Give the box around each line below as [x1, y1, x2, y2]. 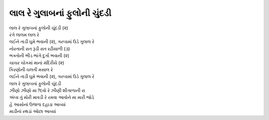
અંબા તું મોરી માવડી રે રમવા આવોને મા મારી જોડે [9, 95, 94, 101]
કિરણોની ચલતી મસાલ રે [9, 66, 53, 72]
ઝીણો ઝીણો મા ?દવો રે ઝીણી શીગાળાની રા [9, 88, 85, 94]
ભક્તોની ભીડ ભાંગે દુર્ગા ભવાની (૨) [9, 53, 70, 59]
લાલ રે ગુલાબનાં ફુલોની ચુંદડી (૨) [9, 25, 68, 31]
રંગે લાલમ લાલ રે [9, 31, 39, 37]
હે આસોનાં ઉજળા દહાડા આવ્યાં [9, 101, 66, 107]
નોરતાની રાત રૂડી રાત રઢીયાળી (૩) [9, 45, 70, 52]
